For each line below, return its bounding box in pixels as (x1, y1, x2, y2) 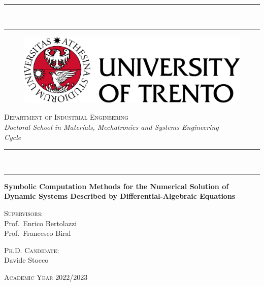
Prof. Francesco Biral (4, 228, 71, 238)
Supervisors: (4, 208, 43, 218)
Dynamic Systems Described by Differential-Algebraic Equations (4, 191, 236, 201)
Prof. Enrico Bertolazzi (4, 218, 77, 228)
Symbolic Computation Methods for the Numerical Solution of (4, 181, 229, 191)
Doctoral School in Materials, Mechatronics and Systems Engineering (4, 122, 219, 132)
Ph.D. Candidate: (4, 244, 59, 255)
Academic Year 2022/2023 (4, 271, 88, 282)
